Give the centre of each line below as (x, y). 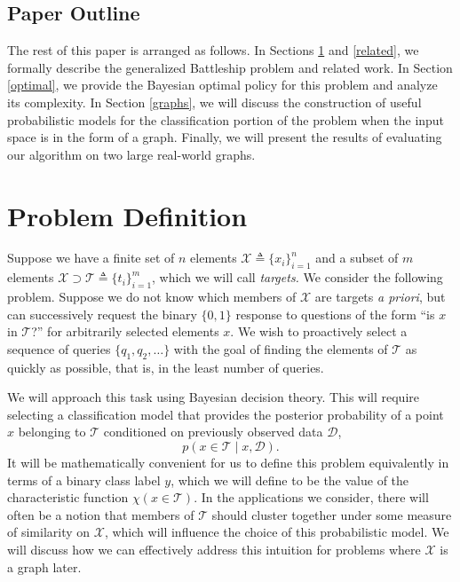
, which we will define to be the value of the (290, 480)
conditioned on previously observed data (213, 432)
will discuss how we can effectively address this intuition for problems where (214, 549)
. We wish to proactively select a (319, 331)
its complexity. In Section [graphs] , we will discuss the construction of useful (214, 102)
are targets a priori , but (380, 297)
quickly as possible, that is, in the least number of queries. (166, 367)
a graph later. (44, 566)
